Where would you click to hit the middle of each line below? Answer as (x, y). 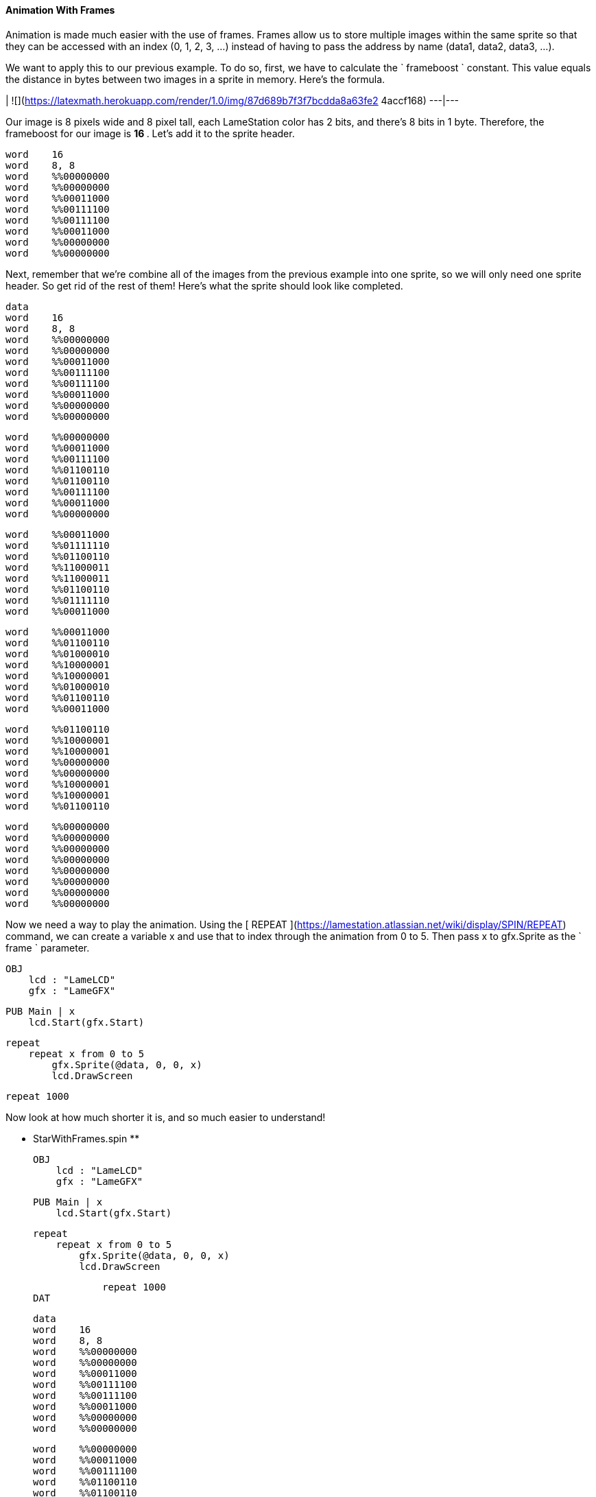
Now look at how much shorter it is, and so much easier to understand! (166, 1117)
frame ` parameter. (48, 947)
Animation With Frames (60, 10)
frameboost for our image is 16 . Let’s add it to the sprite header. (150, 133)
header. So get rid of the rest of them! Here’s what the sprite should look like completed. (204, 285)
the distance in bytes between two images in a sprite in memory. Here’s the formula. (195, 79)
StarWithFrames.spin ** (86, 1138)
